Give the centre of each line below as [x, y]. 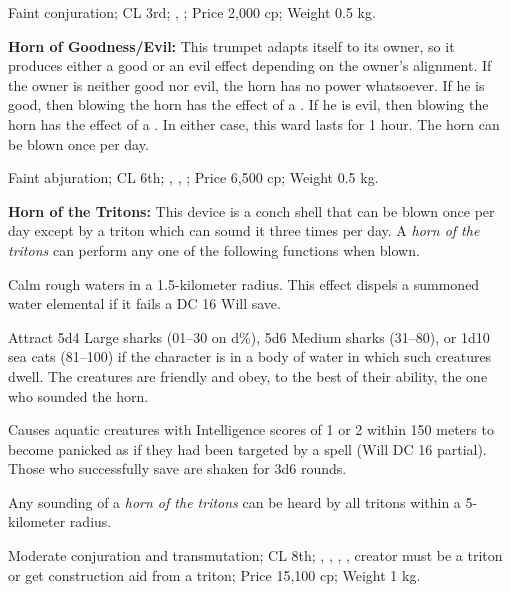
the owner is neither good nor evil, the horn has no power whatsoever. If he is [246, 84]
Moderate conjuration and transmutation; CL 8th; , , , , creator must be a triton [255, 555]
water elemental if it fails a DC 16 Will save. [144, 303]
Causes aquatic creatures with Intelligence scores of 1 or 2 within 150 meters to [251, 429]
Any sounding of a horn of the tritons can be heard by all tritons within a [234, 501]
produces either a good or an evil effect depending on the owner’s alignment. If [250, 65]
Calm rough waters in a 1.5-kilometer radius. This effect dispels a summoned [244, 283]
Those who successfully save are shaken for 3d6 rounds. [177, 468]
